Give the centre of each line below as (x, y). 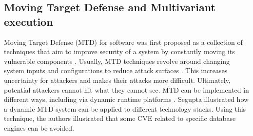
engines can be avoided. (39, 127)
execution (29, 21)
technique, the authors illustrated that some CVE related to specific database (120, 118)
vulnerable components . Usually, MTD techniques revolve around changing (117, 61)
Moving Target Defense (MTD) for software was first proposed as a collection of (123, 42)
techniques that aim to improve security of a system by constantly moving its (119, 51)
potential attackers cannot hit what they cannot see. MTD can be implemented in (126, 89)
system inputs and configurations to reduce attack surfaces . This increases (116, 70)
